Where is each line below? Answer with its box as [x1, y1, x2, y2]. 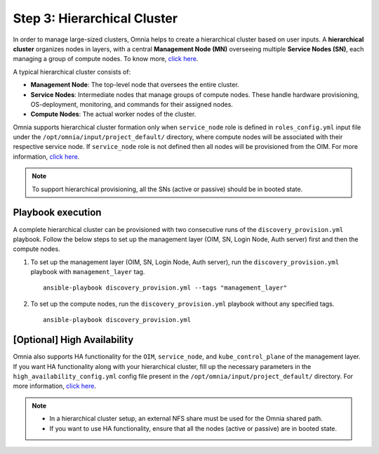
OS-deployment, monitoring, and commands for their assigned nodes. [30, 100, 233, 108]
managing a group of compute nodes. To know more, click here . [13, 55, 199, 63]
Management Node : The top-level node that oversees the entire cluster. [30, 81, 239, 89]
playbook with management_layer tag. [30, 268, 145, 276]
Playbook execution [13, 207, 102, 219]
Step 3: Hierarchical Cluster [13, 11, 178, 26]
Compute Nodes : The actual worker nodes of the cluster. [30, 110, 197, 119]
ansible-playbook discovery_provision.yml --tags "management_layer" [43, 284, 288, 292]
